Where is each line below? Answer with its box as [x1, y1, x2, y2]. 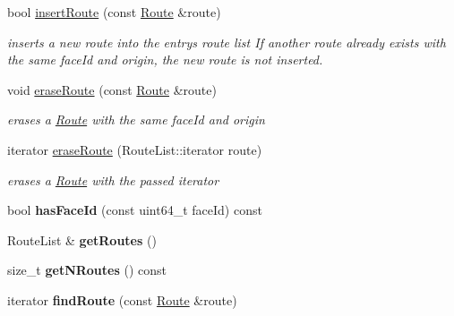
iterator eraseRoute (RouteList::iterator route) [7, 140, 262, 158]
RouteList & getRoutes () [7, 230, 157, 249]
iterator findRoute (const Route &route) [7, 290, 237, 309]
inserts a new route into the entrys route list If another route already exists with [7, 32, 446, 51]
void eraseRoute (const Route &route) [7, 80, 217, 98]
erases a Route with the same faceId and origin [7, 110, 265, 129]
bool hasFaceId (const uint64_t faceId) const [7, 201, 262, 219]
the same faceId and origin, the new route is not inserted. [7, 50, 323, 69]
